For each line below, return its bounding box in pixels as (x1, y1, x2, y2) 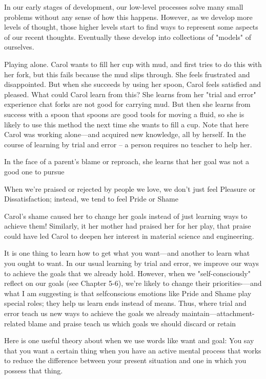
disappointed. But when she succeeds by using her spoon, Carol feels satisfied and (4, 79, 261, 90)
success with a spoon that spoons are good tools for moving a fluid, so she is (4, 108, 244, 119)
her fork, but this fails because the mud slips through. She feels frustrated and (4, 69, 250, 79)
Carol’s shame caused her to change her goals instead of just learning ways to (4, 210, 248, 221)
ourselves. (4, 41, 34, 52)
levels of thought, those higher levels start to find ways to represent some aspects (4, 21, 258, 32)
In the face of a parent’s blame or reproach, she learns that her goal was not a (4, 156, 250, 167)
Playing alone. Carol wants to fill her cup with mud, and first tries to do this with (4, 58, 262, 69)
